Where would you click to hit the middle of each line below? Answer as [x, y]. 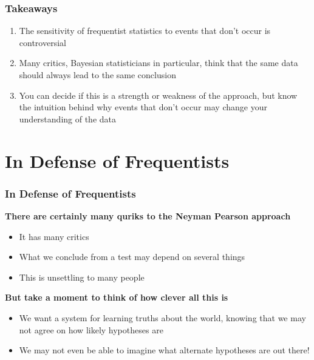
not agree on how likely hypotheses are [91, 329]
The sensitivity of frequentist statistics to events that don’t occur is [145, 31]
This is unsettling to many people [82, 277]
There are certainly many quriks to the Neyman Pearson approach [148, 215]
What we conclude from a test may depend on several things [132, 257]
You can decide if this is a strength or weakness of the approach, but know [158, 95]
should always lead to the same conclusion [97, 75]
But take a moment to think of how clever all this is [117, 297]
